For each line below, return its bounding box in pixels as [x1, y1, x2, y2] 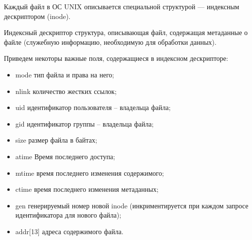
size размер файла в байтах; [15, 135, 97, 145]
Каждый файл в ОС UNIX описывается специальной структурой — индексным [4, 1, 239, 11]
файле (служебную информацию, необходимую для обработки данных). [4, 37, 216, 47]
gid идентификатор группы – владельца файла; [15, 118, 154, 129]
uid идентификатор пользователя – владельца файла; [15, 102, 171, 112]
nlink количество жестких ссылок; [15, 86, 117, 96]
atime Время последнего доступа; [15, 151, 115, 161]
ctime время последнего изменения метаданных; [15, 184, 159, 194]
